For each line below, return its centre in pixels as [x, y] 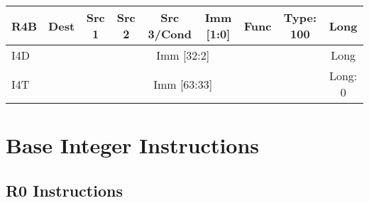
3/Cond [170, 34]
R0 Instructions [64, 190]
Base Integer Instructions [133, 145]
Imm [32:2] [183, 55]
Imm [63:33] [183, 84]
